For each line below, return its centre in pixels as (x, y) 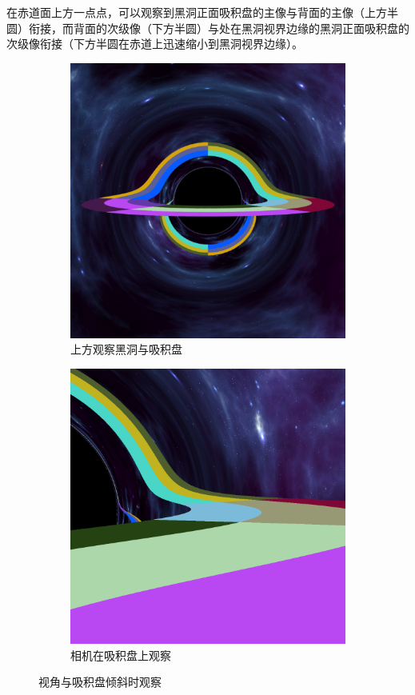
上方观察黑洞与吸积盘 (126, 349)
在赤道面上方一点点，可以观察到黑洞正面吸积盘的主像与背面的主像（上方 (197, 12)
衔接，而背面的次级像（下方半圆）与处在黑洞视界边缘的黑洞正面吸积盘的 (219, 28)
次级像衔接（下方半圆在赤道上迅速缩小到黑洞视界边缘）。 (155, 44)
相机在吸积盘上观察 (121, 655)
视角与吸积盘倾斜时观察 (100, 682)
